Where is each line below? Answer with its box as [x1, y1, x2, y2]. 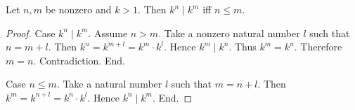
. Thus [228, 39, 257, 54]
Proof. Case [6, 25, 56, 40]
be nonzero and [45, 2, 112, 16]
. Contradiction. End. [33, 53, 125, 67]
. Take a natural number [56, 76, 162, 91]
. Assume [88, 25, 128, 40]
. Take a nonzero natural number [158, 25, 300, 40]
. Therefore [294, 39, 342, 54]
